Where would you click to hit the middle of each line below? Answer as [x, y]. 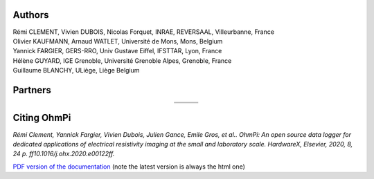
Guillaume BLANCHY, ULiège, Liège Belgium [76, 70]
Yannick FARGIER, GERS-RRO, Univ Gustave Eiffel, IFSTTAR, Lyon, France [117, 51]
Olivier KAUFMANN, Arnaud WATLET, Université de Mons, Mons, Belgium [118, 41]
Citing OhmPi [42, 118]
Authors [31, 15]
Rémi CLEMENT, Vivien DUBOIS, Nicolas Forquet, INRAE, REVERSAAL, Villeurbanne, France [144, 32]
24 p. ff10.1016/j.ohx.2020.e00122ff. [64, 154]
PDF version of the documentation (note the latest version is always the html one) [129, 167]
